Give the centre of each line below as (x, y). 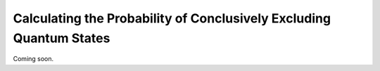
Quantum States (62, 38)
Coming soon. (33, 59)
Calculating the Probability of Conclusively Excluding (172, 18)
